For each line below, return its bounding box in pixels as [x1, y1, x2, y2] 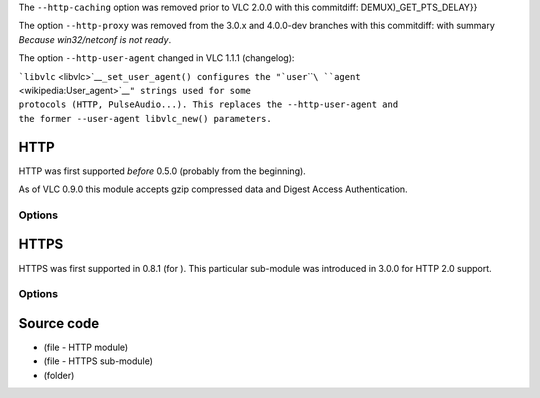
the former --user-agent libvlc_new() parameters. [18, 113, 272, 124]
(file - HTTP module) [43, 341, 129, 353]
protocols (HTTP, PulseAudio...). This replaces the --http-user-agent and [18, 99, 399, 110]
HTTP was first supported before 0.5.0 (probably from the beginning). [18, 165, 307, 177]
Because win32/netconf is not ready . [18, 33, 172, 45]
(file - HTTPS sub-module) [43, 355, 154, 367]
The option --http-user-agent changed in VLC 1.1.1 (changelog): [18, 52, 295, 64]
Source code [18, 315, 100, 332]
